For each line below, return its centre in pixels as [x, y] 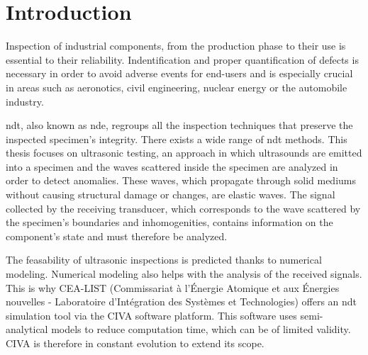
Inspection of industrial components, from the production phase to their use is [176, 46]
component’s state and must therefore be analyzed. [117, 236]
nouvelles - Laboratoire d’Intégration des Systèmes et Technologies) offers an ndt [182, 302]
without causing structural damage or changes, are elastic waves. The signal [171, 195]
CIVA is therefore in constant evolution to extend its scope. [135, 343]
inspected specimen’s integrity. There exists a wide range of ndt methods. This [177, 139]
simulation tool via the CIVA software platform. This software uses [151, 315]
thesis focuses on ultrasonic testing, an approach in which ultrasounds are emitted [184, 153]
